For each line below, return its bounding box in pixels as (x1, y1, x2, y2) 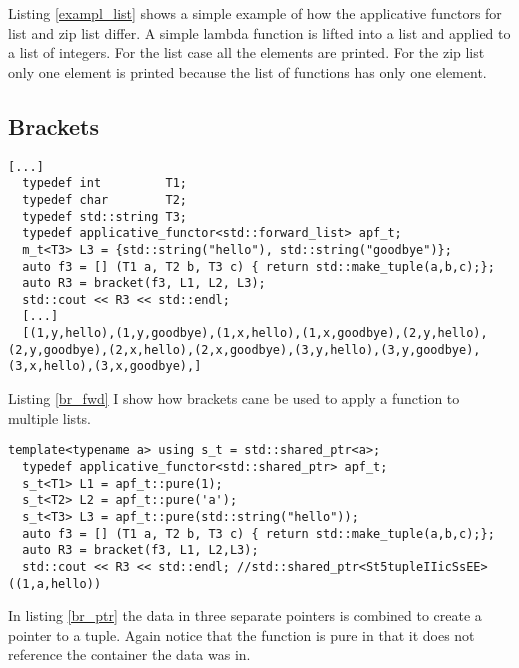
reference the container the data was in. (8, 644, 251, 665)
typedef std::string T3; (22, 209, 187, 224)
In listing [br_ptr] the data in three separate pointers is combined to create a (8, 605, 482, 626)
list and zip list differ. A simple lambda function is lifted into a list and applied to (8, 22, 511, 43)
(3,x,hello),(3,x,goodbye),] (8, 359, 202, 374)
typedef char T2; (22, 192, 187, 207)
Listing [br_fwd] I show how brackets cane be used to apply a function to (8, 388, 460, 409)
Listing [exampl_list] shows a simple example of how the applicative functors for (8, 3, 502, 23)
